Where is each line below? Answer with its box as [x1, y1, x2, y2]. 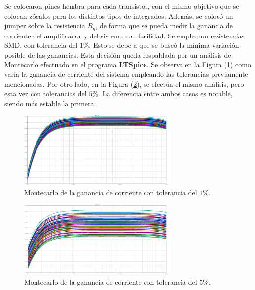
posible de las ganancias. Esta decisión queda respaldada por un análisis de [4, 49, 231, 60]
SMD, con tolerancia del [4, 40, 78, 50]
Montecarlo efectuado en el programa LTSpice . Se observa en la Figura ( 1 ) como [4, 59, 251, 70]
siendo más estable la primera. [4, 98, 96, 108]
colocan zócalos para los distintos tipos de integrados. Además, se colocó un [4, 10, 233, 21]
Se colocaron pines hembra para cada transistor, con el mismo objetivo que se [4, 1, 239, 11]
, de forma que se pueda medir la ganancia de [95, 20, 233, 31]
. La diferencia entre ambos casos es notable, [98, 88, 233, 99]
